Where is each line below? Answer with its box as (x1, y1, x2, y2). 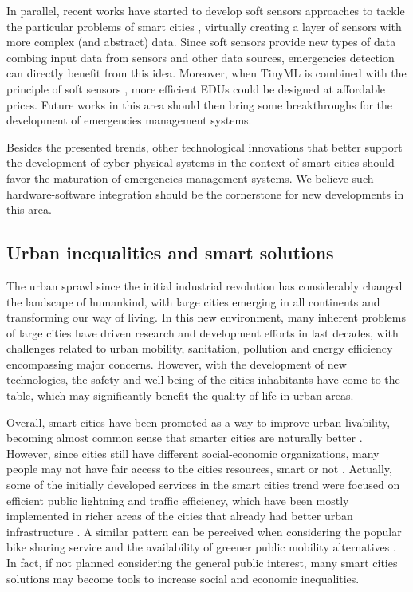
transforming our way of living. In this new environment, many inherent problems (6, 309, 407, 326)
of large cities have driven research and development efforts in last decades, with (6, 324, 399, 341)
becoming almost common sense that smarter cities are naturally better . (6, 429, 363, 446)
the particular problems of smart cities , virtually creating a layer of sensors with (6, 18, 402, 34)
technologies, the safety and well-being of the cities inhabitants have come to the (6, 371, 400, 388)
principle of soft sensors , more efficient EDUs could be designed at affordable (6, 80, 386, 97)
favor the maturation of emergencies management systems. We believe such (6, 169, 374, 186)
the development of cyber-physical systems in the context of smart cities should (6, 154, 395, 171)
